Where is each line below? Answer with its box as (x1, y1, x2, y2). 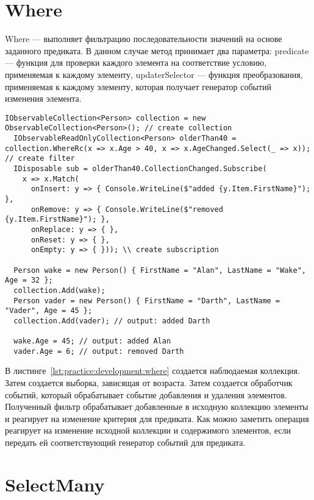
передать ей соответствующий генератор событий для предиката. (5, 436, 246, 448)
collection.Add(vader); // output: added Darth (13, 316, 210, 325)
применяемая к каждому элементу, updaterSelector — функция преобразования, (5, 68, 303, 80)
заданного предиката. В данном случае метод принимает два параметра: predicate (5, 44, 309, 57)
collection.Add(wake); (13, 286, 105, 295)
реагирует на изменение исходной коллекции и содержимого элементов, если (5, 424, 291, 437)
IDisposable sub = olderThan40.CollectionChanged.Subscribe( (13, 164, 267, 173)
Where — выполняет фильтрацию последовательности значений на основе (5, 32, 282, 45)
